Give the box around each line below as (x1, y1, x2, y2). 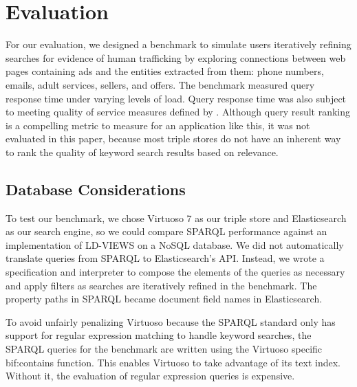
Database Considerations (6, 178, 186, 199)
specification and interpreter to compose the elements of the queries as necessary (6, 265, 345, 279)
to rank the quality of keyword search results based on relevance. (6, 144, 279, 159)
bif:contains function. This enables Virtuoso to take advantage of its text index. (6, 355, 340, 369)
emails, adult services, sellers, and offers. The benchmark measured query (6, 77, 315, 91)
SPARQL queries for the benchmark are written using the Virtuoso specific (6, 342, 323, 356)
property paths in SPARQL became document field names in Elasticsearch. (6, 291, 323, 306)
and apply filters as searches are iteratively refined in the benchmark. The (6, 278, 317, 292)
